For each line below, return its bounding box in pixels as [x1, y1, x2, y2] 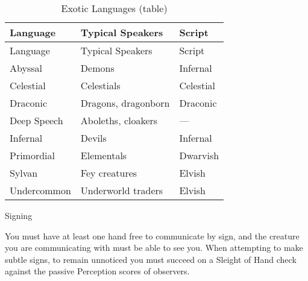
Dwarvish [179, 148, 219, 162]
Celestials [80, 78, 121, 92]
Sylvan [10, 166, 38, 180]
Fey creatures [80, 166, 137, 180]
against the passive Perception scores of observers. [5, 265, 190, 277]
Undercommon [10, 183, 71, 197]
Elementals [80, 148, 127, 162]
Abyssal [10, 61, 42, 75]
